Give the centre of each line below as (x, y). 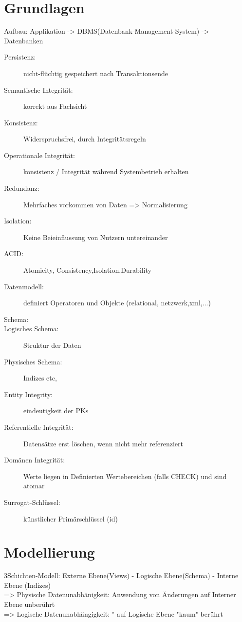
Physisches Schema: (33, 361)
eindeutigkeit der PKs (56, 411)
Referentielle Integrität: (39, 427)
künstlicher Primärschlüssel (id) (71, 518)
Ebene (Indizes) (27, 585)
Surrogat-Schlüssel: (32, 502)
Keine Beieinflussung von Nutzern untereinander (96, 237)
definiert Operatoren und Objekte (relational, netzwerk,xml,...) (117, 303)
